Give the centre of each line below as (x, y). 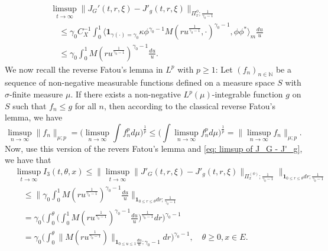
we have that (28, 160)
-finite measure (36, 94)
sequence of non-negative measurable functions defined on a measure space (140, 82)
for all (85, 105)
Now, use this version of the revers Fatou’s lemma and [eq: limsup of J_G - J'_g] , (154, 148)
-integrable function (247, 94)
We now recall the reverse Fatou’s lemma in (84, 69)
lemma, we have (34, 117)
